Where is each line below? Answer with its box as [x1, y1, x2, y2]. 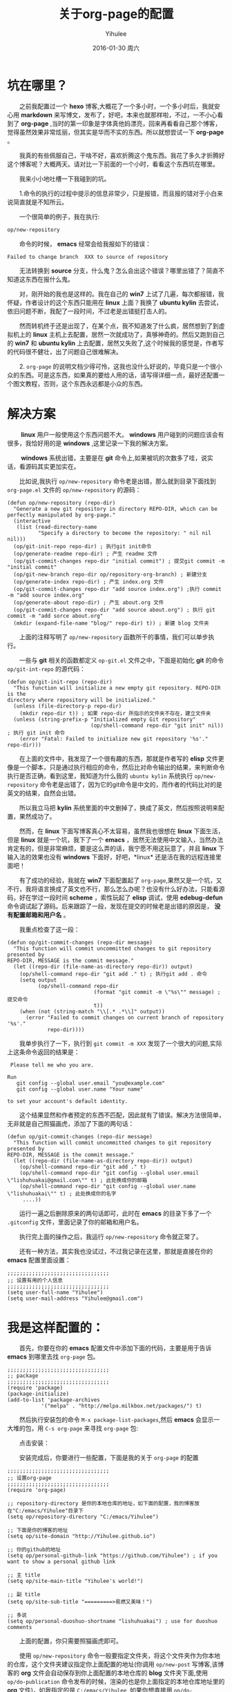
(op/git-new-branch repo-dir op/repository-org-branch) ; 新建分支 [13, 571, 207, 578]
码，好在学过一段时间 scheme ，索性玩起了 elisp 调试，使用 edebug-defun [7, 893, 223, 902]
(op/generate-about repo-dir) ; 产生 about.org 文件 [13, 599, 164, 606]
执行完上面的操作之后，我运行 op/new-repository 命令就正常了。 [19, 1232, 202, 1241]
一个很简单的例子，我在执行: [19, 212, 100, 221]
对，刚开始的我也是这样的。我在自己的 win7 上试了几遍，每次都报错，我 [19, 289, 224, 298]
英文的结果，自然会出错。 [7, 788, 80, 797]
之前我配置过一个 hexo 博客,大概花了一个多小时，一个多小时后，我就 [19, 101, 215, 110]
